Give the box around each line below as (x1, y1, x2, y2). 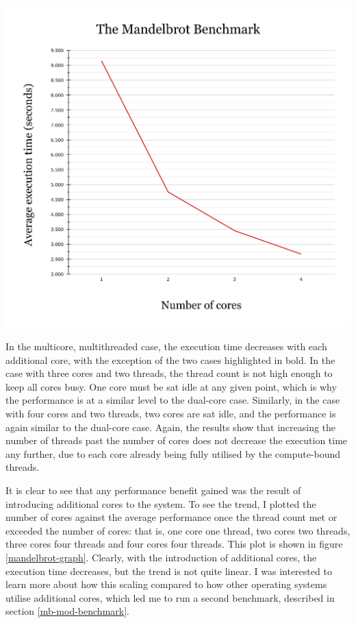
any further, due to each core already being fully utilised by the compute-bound (5, 446, 341, 461)
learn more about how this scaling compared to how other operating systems (5, 577, 327, 591)
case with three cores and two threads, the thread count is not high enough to (5, 366, 333, 380)
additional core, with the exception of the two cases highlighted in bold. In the (5, 352, 335, 367)
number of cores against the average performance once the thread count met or (5, 510, 338, 524)
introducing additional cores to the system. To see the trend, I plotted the (5, 496, 316, 511)
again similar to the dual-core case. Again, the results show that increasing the (5, 419, 336, 434)
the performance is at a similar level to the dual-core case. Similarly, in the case (5, 393, 340, 407)
